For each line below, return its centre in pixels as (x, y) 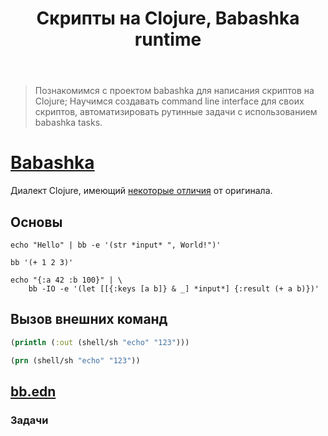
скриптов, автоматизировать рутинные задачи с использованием (176, 112)
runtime (168, 39)
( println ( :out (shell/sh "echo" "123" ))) (100, 342)
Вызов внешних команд (89, 319)
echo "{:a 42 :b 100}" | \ (66, 280)
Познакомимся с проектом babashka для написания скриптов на (174, 91)
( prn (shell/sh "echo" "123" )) (75, 360)
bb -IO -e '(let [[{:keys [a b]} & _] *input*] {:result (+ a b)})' (174, 288)
